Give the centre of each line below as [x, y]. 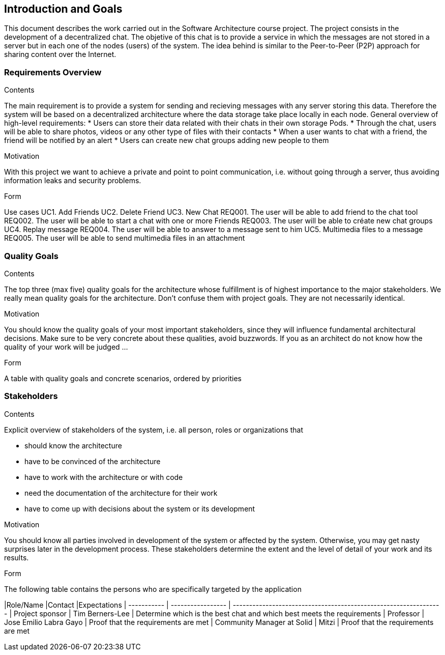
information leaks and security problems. [73, 181]
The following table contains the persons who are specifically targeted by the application [153, 589]
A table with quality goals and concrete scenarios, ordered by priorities [123, 378]
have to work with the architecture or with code [104, 477]
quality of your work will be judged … [66, 347]
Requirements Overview [53, 72]
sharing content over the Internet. [60, 54]
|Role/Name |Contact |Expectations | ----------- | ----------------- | [117, 605]
